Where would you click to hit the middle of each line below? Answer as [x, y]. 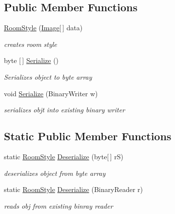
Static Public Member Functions [88, 136]
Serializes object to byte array [48, 76]
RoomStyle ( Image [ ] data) [43, 28]
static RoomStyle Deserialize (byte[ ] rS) [64, 156]
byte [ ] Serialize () [31, 60]
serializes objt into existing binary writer [65, 110]
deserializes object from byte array [55, 173]
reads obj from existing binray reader [58, 205]
